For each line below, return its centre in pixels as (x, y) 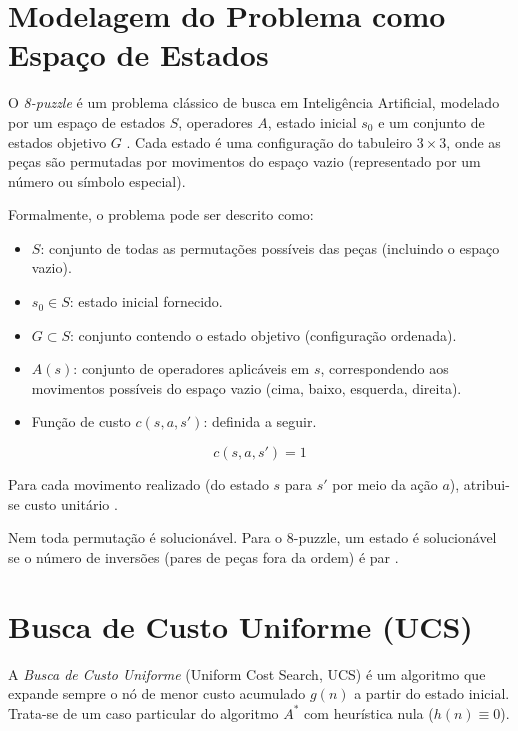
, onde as (473, 141)
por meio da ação (385, 484)
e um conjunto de (431, 121)
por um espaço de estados (86, 121)
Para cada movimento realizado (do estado (138, 484)
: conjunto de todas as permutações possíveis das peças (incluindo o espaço (270, 247)
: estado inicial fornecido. (146, 301)
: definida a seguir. (260, 421)
